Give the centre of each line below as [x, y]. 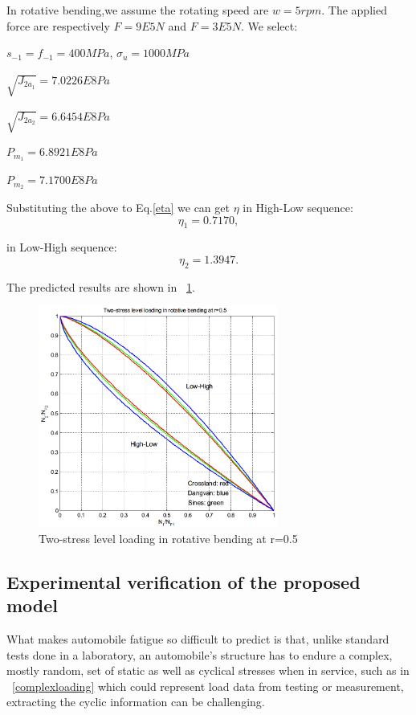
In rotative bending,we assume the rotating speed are [138, 10]
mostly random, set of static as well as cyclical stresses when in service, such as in [208, 670]
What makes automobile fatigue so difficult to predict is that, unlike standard [198, 638]
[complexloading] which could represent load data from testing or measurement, [208, 686]
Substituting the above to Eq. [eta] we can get [118, 208]
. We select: [269, 25]
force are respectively [58, 25]
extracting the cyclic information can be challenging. [136, 702]
